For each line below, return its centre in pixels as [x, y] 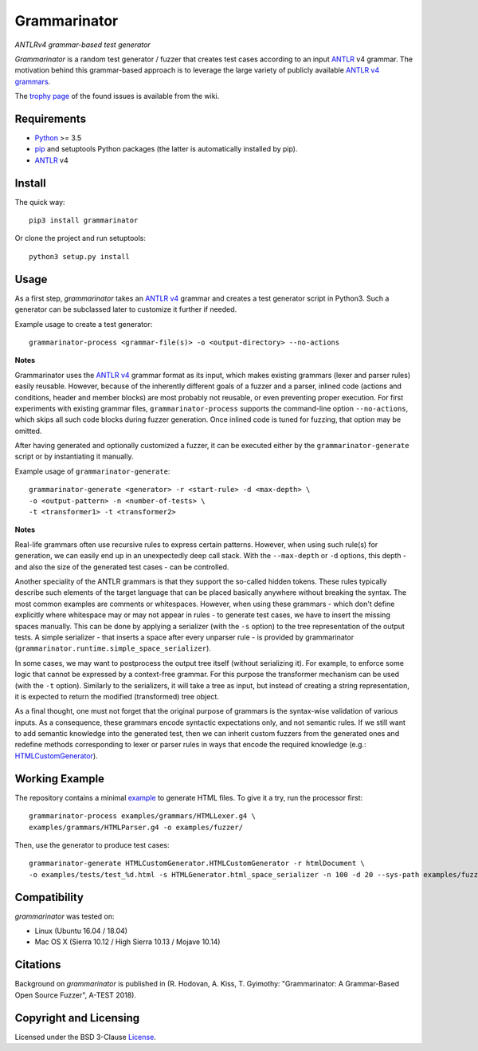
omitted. [28, 431]
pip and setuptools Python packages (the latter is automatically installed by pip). [166, 149]
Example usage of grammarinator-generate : [92, 471]
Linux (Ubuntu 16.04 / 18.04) [81, 931]
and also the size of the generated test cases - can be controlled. [122, 567]
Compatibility [49, 897]
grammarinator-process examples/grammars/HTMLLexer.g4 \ [143, 816]
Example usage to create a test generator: [84, 324]
